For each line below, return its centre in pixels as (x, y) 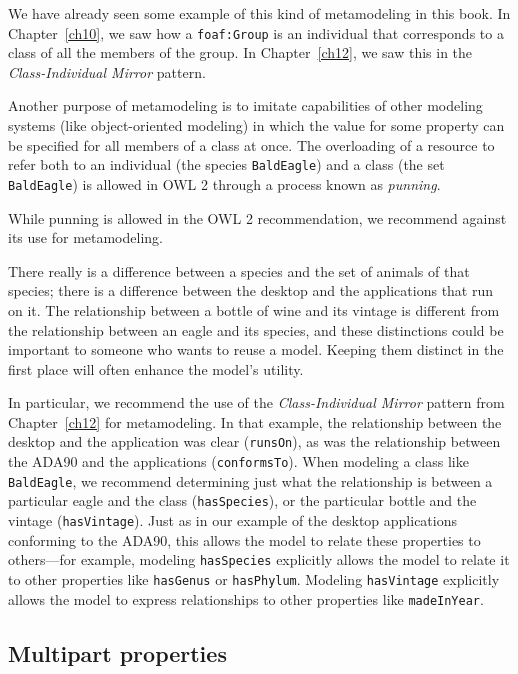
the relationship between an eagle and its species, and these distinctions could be (256, 329)
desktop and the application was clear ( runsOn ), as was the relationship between (254, 441)
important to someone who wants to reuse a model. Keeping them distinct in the (256, 349)
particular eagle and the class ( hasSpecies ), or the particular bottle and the (242, 500)
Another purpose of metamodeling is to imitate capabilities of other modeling (245, 105)
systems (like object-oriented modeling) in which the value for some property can (256, 125)
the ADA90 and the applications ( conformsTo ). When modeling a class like (238, 461)
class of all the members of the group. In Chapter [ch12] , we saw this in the (240, 52)
